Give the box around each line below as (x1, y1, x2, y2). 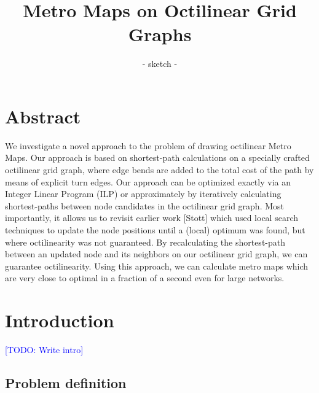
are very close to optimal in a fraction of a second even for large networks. (5, 271, 285, 284)
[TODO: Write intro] (5, 343, 84, 356)
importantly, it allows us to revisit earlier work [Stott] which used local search (5, 211, 299, 224)
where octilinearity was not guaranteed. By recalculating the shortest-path (5, 235, 286, 248)
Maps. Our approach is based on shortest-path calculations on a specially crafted (5, 151, 310, 164)
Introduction (5, 308, 114, 333)
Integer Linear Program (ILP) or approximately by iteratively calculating (5, 187, 282, 200)
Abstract (5, 103, 81, 128)
